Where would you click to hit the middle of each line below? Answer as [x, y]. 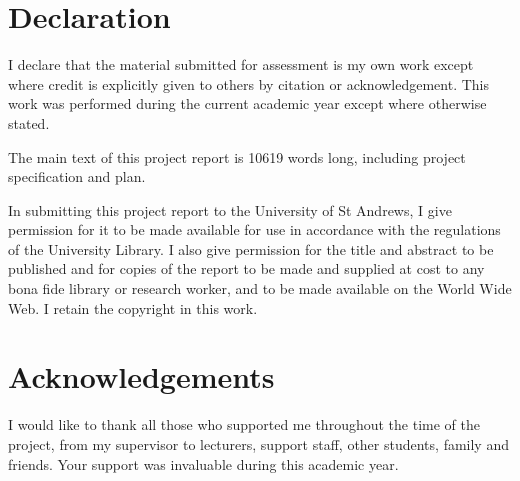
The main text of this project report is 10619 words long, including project [237, 156]
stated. [29, 122]
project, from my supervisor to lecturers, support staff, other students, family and [258, 443]
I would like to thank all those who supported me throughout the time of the [244, 424]
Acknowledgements [141, 376]
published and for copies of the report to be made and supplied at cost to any [246, 268]
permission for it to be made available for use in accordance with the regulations [254, 229]
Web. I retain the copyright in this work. [133, 307]
